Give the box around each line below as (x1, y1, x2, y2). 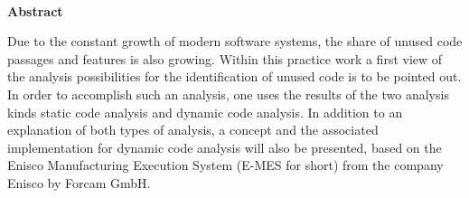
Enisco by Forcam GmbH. (7, 173, 151, 192)
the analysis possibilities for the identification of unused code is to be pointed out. (7, 67, 462, 86)
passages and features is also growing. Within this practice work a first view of (7, 49, 443, 68)
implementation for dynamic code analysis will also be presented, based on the (7, 137, 442, 156)
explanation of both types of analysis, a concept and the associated (7, 120, 379, 139)
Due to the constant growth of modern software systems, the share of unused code (7, 32, 463, 51)
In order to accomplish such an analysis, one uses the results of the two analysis (7, 84, 449, 103)
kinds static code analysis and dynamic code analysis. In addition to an (7, 102, 403, 121)
